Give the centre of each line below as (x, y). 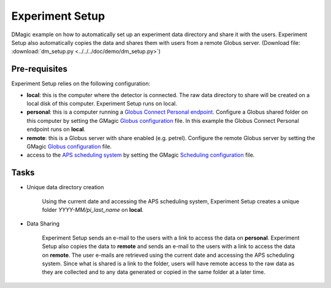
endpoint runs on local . (56, 130)
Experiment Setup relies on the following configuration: (81, 84)
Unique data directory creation (65, 187)
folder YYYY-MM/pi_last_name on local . (93, 210)
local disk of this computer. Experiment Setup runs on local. (102, 104)
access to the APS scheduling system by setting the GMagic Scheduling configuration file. (141, 155)
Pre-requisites (39, 69)
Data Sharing (43, 224)
